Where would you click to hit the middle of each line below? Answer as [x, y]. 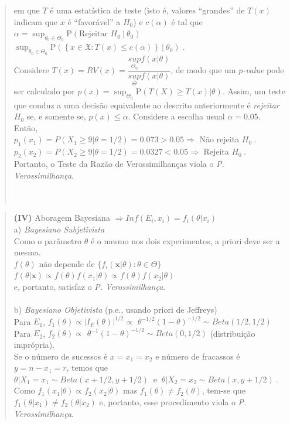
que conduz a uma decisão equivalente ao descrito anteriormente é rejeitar [146, 105]
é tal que [187, 21]
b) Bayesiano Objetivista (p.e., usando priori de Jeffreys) [115, 310]
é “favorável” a [94, 21]
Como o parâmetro [47, 240]
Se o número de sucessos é [61, 356]
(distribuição [233, 333]
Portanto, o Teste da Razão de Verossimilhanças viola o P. [119, 164]
